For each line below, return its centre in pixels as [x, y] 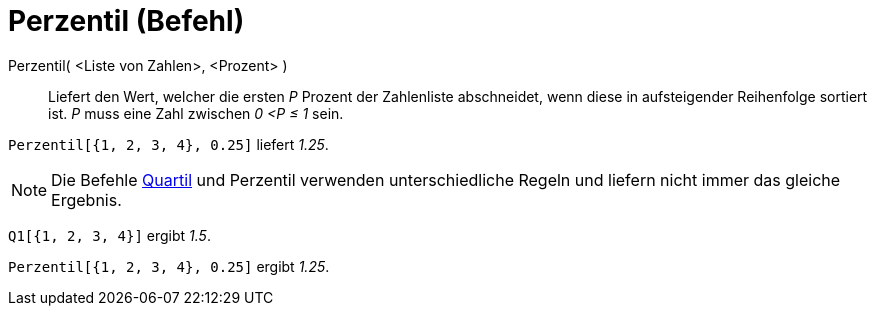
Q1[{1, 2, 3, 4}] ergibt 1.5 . [109, 235]
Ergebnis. [86, 199]
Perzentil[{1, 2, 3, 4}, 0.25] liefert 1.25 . [168, 144]
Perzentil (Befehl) [126, 21]
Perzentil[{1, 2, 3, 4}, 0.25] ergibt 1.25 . [169, 266]
